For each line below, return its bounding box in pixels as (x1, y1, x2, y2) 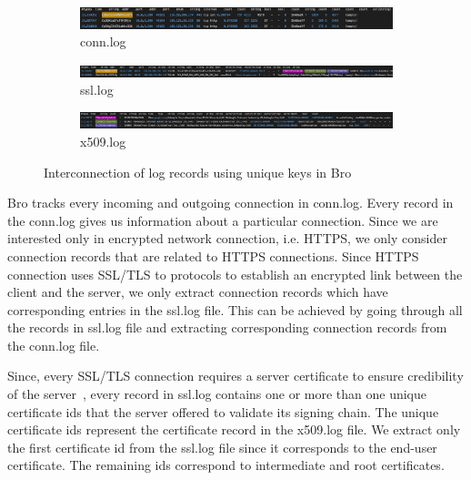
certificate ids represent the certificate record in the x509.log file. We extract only (7, 420, 461, 439)
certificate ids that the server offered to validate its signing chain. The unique (7, 402, 439, 421)
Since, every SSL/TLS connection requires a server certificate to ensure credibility (7, 366, 464, 385)
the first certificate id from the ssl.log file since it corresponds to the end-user (7, 437, 437, 456)
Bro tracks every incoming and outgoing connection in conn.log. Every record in (7, 193, 454, 212)
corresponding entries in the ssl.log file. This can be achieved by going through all (7, 300, 463, 319)
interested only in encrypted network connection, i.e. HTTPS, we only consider (7, 229, 447, 248)
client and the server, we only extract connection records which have (7, 282, 388, 301)
